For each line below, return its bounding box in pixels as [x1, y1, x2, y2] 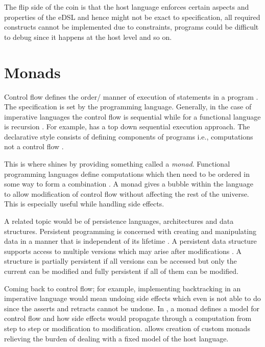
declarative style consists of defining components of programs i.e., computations [4, 131, 253, 142]
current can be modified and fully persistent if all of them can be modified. [4, 266, 238, 276]
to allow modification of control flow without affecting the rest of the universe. [4, 188, 249, 199]
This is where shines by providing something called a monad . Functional [4, 158, 230, 169]
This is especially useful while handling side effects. [4, 198, 164, 209]
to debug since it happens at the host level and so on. [4, 31, 172, 42]
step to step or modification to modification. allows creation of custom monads [4, 322, 250, 333]
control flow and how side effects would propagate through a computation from [4, 313, 252, 323]
